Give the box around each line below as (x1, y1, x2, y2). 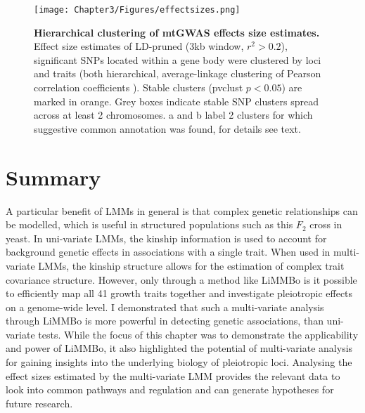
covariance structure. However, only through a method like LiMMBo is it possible (6, 272, 357, 287)
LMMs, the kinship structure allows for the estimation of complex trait (38, 258, 345, 273)
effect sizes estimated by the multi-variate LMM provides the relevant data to (6, 368, 340, 383)
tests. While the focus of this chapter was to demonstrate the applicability (38, 327, 359, 341)
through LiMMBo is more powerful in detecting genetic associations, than (6, 313, 324, 328)
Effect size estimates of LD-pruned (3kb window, (34, 39, 244, 53)
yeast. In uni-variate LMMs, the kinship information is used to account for (6, 230, 327, 245)
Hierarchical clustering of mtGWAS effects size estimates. (34, 25, 320, 39)
